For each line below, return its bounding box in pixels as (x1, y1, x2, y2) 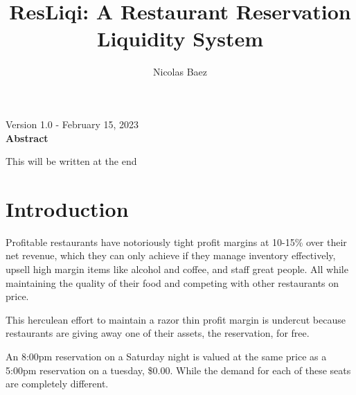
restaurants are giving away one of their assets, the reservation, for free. (6, 326, 310, 340)
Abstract (6, 130, 48, 145)
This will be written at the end (6, 154, 137, 168)
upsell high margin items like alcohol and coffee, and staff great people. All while (6, 262, 348, 276)
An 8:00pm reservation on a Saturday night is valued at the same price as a (6, 349, 327, 363)
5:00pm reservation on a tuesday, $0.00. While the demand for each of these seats (6, 362, 351, 377)
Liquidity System (97, 24, 263, 53)
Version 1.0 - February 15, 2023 (6, 116, 139, 131)
